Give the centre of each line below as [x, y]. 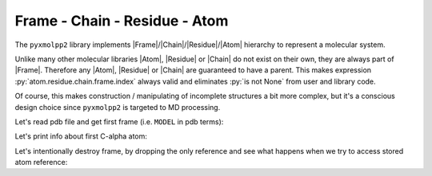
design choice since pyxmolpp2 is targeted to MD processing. [118, 107]
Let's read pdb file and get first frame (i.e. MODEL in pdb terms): [119, 121]
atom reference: [41, 162]
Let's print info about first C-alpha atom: [81, 136]
